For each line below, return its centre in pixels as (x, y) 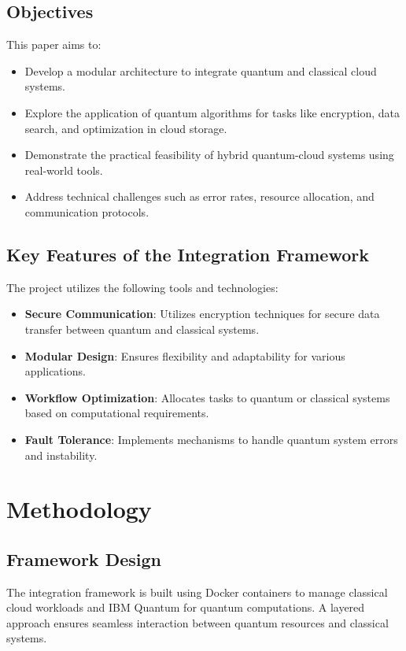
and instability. (61, 455)
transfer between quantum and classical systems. (142, 329)
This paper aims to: (54, 44)
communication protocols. (87, 211)
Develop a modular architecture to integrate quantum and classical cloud (201, 70)
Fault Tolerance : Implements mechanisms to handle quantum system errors (211, 439)
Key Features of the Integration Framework (188, 254)
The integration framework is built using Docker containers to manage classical (197, 592)
